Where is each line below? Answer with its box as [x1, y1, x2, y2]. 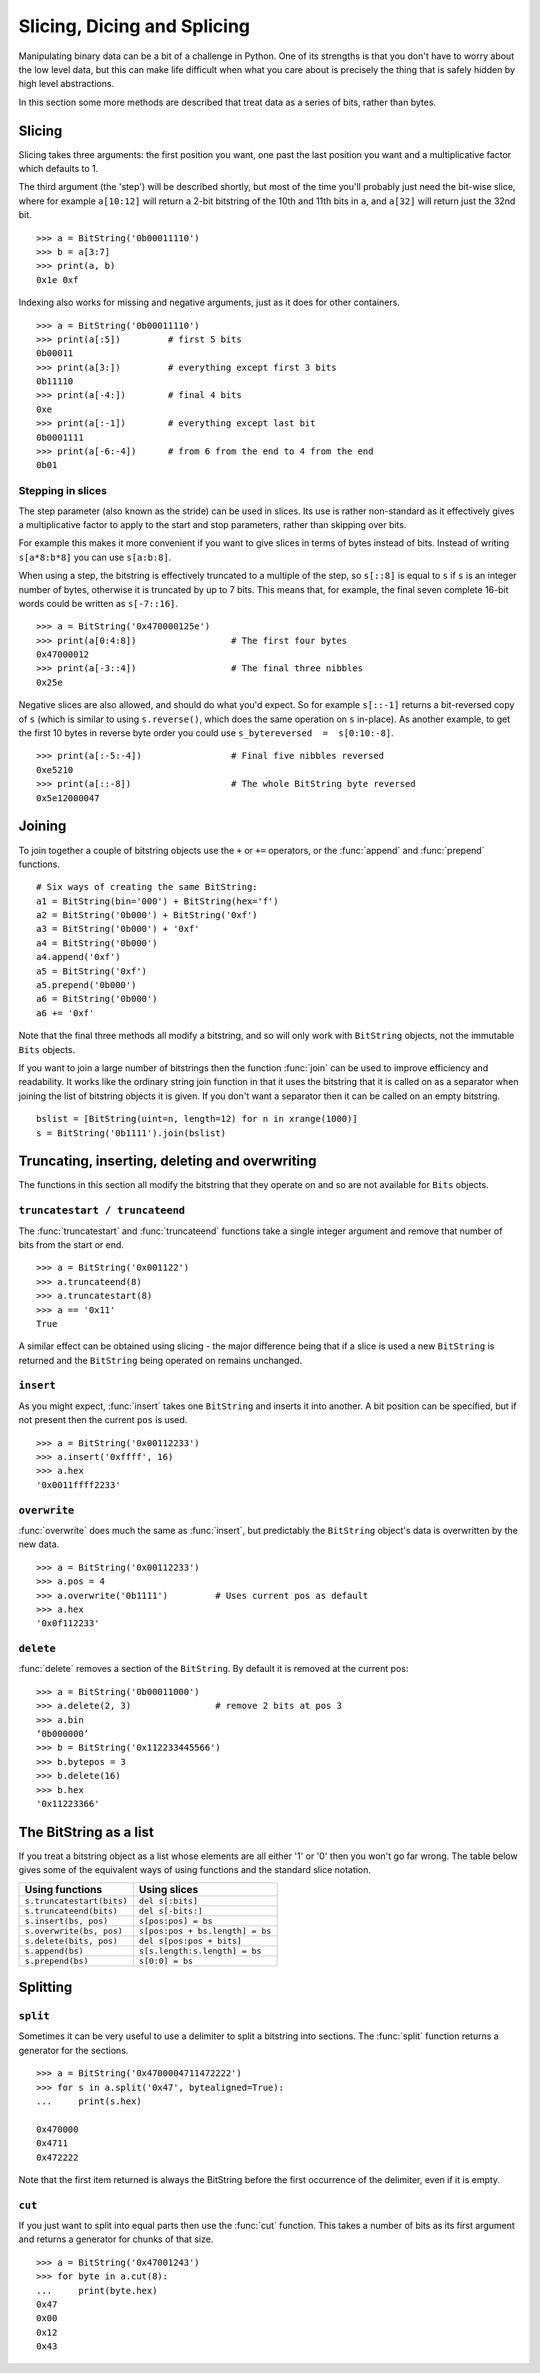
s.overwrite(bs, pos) [24, 1925, 124, 1936]
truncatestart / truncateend [18, 1204, 185, 1217]
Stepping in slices [18, 484, 107, 498]
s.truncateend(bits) [24, 1905, 119, 1916]
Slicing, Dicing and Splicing [18, 15, 250, 37]
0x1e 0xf [36, 274, 79, 285]
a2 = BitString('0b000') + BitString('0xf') [36, 910, 259, 921]
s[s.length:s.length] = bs [138, 1945, 262, 1956]
